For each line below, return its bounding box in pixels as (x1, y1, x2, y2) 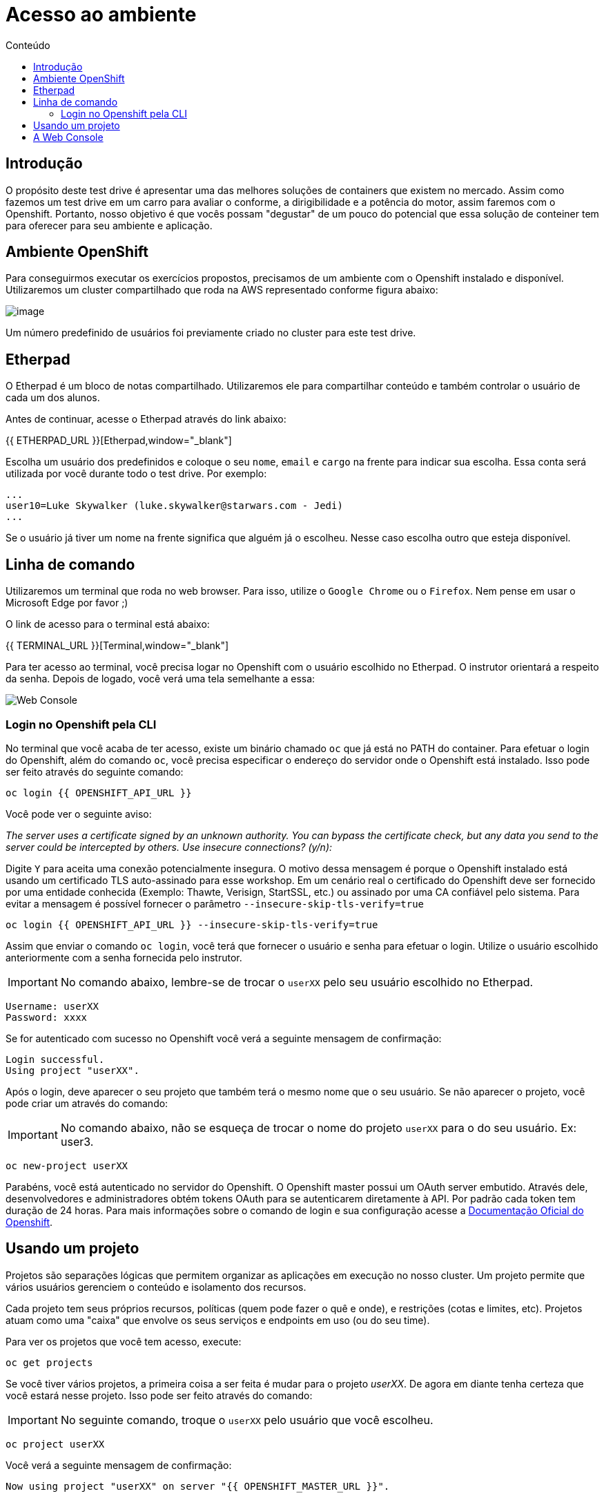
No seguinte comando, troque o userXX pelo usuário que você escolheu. (60, 1412, 433, 1427)
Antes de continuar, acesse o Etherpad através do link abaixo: (6, 413, 286, 425)
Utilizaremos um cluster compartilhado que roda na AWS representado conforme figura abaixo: (6, 284, 438, 296)
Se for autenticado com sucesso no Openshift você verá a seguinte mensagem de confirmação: (6, 1032, 442, 1044)
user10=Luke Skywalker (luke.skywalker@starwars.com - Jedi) (6, 500, 343, 512)
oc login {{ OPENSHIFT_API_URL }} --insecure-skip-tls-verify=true (6, 919, 378, 930)
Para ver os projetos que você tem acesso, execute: (6, 1335, 242, 1347)
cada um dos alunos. (6, 392, 100, 404)
